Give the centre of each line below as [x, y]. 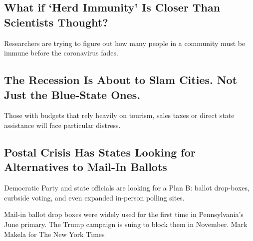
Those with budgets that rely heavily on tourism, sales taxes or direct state [119, 115]
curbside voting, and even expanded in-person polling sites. [94, 197]
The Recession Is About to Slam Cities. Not [121, 80]
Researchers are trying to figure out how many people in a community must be [125, 43]
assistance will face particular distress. [62, 125]
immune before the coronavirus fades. [61, 53]
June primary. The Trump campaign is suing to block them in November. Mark [126, 224]
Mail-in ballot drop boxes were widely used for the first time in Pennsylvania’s [124, 214]
